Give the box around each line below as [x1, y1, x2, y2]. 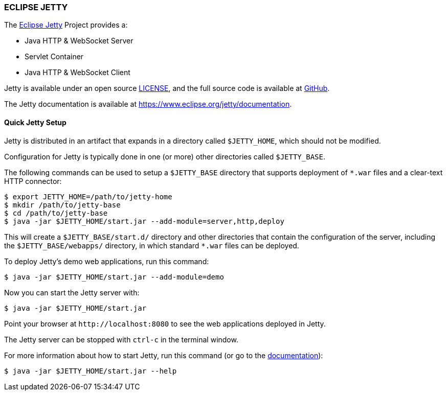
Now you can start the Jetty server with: [4, 288, 140, 297]
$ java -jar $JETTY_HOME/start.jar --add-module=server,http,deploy [4, 217, 284, 225]
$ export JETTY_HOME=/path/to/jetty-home [4, 192, 172, 201]
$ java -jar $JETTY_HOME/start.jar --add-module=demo [4, 272, 224, 281]
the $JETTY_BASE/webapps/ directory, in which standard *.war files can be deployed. [4, 241, 299, 250]
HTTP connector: [4, 176, 62, 185]
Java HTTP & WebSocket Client [25, 68, 130, 77]
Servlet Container [25, 52, 84, 61]
